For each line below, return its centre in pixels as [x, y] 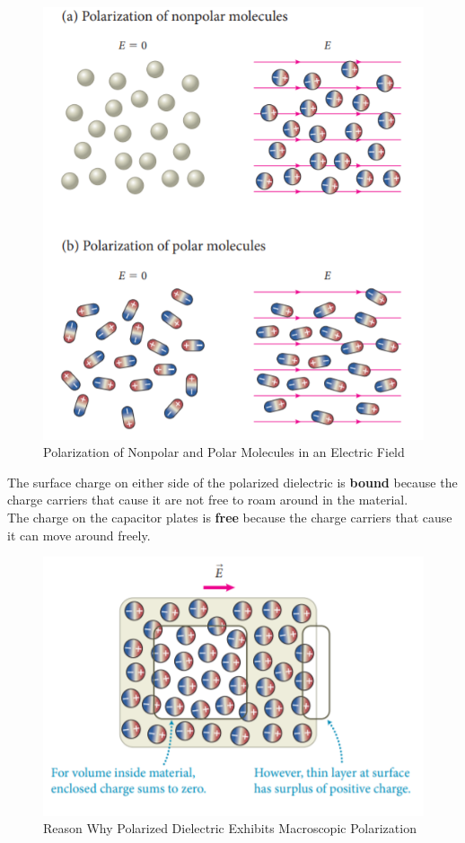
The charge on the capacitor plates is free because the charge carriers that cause [230, 517]
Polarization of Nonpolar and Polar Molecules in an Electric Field [224, 452]
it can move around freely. [79, 535]
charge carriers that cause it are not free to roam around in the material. [208, 500]
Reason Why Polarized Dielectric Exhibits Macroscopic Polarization [230, 828]
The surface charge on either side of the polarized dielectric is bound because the [232, 482]
